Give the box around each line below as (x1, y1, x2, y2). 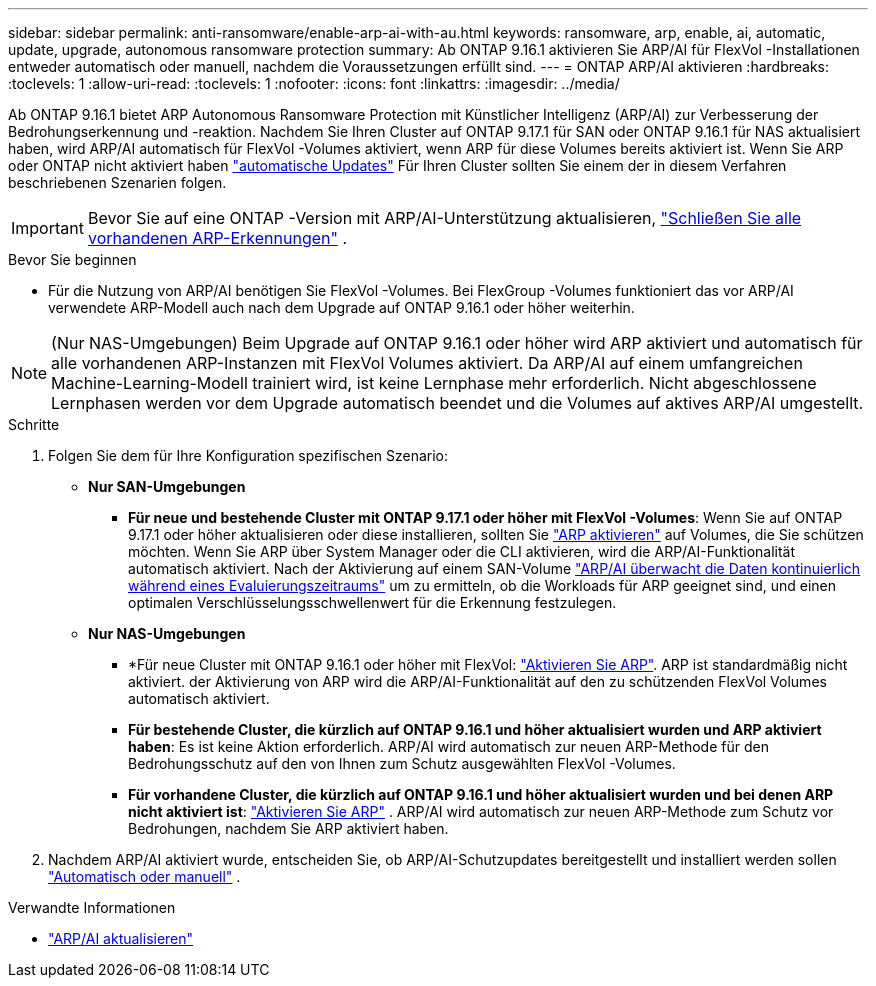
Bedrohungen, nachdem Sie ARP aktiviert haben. (128, 820, 449, 837)
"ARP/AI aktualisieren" (48, 930, 194, 947)
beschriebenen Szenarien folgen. (8, 174, 227, 191)
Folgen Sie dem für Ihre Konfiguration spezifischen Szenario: (48, 447, 449, 464)
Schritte (8, 416, 60, 433)
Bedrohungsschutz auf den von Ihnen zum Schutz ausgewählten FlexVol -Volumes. (128, 755, 676, 772)
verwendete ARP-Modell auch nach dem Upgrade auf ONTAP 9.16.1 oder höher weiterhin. (48, 299, 635, 316)
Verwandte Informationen (8, 899, 176, 916)
